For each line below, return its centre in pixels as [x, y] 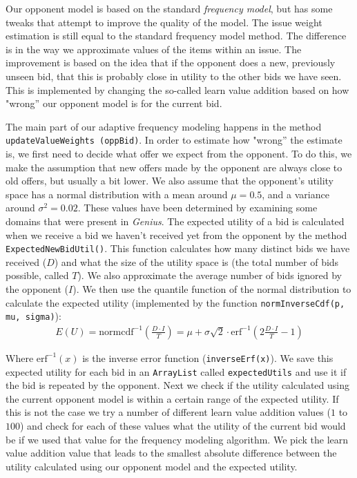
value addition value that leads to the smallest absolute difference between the [171, 453]
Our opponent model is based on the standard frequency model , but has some [169, 8]
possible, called [37, 275]
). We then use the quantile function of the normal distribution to [212, 289]
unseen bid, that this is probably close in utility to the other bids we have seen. [174, 76]
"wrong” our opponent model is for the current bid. [114, 103]
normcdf [116, 332]
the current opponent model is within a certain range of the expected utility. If [172, 398]
